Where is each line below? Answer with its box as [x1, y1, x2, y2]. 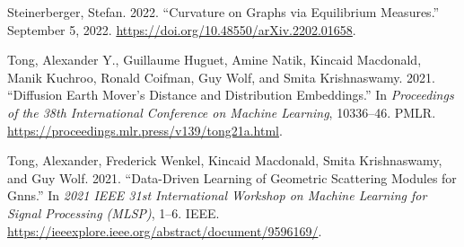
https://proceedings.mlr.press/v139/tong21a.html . [7, 120, 283, 139]
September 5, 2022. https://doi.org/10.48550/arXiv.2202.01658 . [7, 20, 356, 39]
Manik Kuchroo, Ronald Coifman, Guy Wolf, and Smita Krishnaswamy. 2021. [7, 67, 435, 86]
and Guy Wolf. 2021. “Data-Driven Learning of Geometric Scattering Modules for [7, 168, 457, 187]
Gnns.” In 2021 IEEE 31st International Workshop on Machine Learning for [7, 186, 427, 205]
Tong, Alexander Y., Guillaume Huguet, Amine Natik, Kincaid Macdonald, [7, 50, 422, 69]
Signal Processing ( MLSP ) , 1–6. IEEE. [7, 203, 220, 222]
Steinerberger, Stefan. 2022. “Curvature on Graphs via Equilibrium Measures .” [7, 3, 440, 21]
